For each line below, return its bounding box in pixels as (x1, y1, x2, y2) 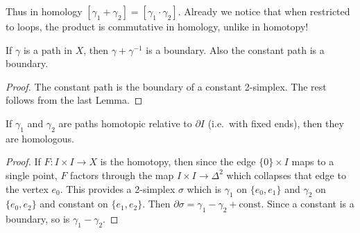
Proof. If (6, 154, 41, 169)
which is (187, 181, 222, 196)
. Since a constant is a (261, 196, 354, 211)
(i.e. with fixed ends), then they (207, 115, 344, 130)
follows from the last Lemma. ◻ (6, 93, 143, 107)
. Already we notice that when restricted (178, 4, 350, 18)
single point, (6, 167, 58, 182)
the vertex (6, 181, 49, 196)
